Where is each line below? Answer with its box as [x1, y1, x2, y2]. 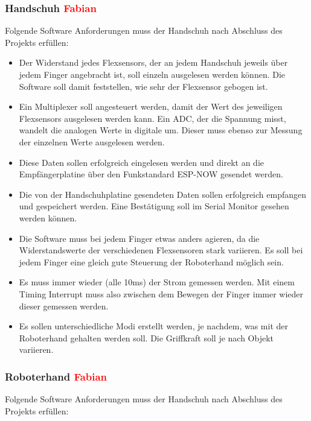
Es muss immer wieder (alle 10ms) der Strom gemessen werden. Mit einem [19, 276, 295, 288]
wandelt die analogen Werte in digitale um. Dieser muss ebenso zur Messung [19, 124, 303, 136]
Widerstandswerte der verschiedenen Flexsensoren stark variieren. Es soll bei [19, 244, 303, 256]
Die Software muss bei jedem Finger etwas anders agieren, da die [19, 232, 260, 244]
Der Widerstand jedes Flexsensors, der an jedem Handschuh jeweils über [19, 56, 288, 69]
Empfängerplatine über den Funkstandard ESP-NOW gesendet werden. [19, 168, 283, 180]
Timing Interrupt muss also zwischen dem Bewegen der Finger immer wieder [19, 287, 304, 300]
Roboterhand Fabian [5, 369, 107, 384]
